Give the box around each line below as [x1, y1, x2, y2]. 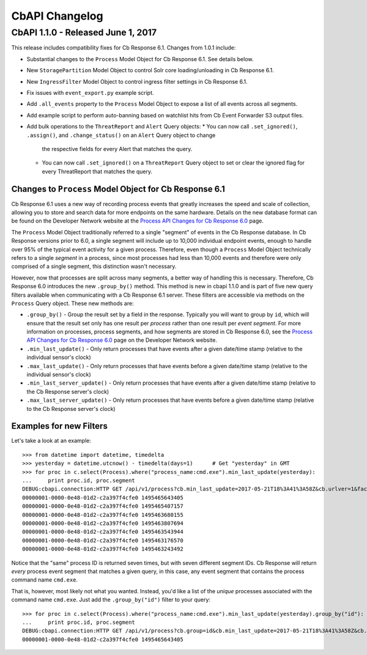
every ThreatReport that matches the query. [42, 168, 153, 175]
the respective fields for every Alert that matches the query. [42, 145, 193, 152]
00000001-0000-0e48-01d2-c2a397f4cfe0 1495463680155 [22, 511, 183, 518]
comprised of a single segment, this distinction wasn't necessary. [11, 263, 177, 270]
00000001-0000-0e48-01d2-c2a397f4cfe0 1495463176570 [22, 537, 183, 544]
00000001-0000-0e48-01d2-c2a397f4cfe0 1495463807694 [22, 520, 183, 527]
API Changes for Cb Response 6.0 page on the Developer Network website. [26, 336, 217, 344]
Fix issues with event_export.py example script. [26, 89, 154, 96]
